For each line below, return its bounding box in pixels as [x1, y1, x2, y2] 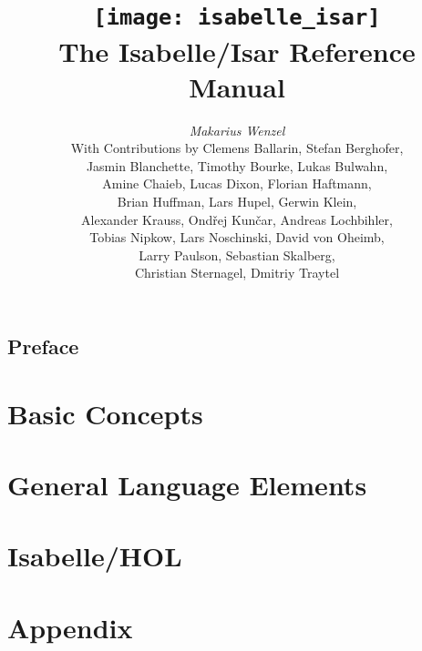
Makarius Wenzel [189, 120, 285, 139]
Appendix [7, 608, 133, 646]
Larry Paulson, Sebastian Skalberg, [139, 245, 335, 264]
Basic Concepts [7, 394, 203, 432]
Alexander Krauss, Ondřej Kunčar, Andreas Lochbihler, [81, 209, 393, 229]
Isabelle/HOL [7, 537, 182, 575]
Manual [189, 67, 285, 105]
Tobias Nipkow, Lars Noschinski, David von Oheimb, [89, 228, 385, 247]
